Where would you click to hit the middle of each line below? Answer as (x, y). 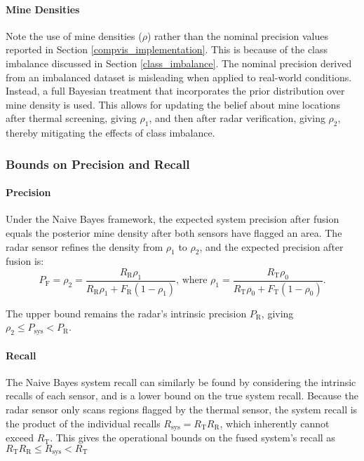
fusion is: (25, 261)
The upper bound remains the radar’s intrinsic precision (126, 313)
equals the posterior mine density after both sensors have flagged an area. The (174, 232)
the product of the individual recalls (83, 423)
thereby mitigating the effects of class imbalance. (110, 133)
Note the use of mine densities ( (74, 35)
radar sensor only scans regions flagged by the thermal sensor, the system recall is (182, 410)
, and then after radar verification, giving (237, 118)
